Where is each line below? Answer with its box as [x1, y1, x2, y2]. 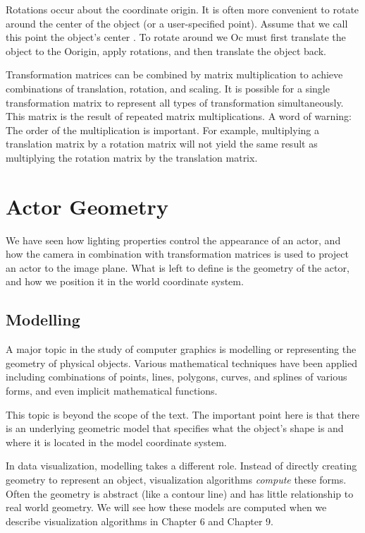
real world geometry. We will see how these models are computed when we [6, 500, 327, 515]
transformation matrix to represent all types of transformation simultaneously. [6, 95, 344, 109]
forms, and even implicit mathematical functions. [6, 383, 218, 398]
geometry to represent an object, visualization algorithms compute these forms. [6, 472, 347, 486]
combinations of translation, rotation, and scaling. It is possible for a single [6, 80, 330, 95]
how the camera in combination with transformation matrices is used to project [6, 246, 349, 261]
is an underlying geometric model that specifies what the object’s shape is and [6, 421, 344, 436]
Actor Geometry [6, 191, 168, 220]
